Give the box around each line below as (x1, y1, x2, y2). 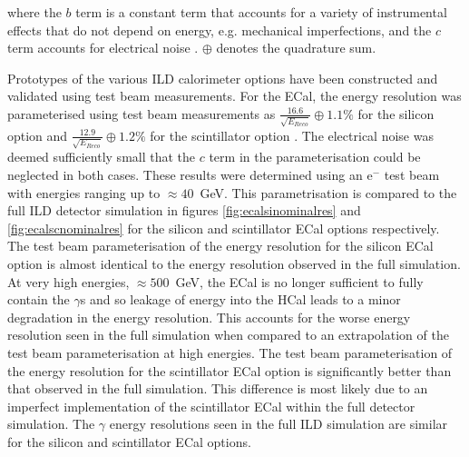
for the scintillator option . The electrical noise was (150, 125, 434, 144)
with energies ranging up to (7, 183, 161, 202)
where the (7, 3, 62, 21)
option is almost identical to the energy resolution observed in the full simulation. (7, 253, 461, 273)
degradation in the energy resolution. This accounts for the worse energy (7, 307, 411, 326)
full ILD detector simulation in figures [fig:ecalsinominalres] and (7, 201, 361, 220)
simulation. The (7, 414, 95, 433)
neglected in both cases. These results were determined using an (7, 164, 363, 184)
